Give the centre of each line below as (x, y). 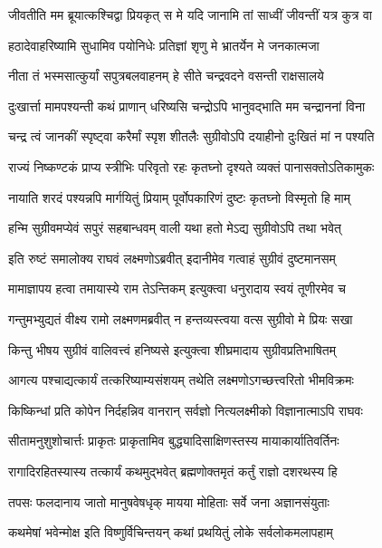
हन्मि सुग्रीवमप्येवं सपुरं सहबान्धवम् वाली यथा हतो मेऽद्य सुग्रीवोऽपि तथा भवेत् (175, 228)
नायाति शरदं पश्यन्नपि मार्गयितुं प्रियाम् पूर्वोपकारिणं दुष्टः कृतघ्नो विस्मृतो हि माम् (180, 197)
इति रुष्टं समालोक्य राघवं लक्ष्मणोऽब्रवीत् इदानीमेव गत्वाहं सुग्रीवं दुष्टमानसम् (172, 258)
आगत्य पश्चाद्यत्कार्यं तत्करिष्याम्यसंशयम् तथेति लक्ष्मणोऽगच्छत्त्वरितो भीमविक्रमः (181, 380)
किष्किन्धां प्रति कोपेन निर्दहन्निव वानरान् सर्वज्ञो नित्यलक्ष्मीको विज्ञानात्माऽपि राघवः (186, 410)
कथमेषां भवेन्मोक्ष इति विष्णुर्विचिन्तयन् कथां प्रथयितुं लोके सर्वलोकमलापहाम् (171, 532)
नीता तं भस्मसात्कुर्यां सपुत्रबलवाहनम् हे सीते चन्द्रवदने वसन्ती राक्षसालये (166, 76)
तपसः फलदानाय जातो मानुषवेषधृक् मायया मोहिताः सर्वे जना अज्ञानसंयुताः (169, 501)
